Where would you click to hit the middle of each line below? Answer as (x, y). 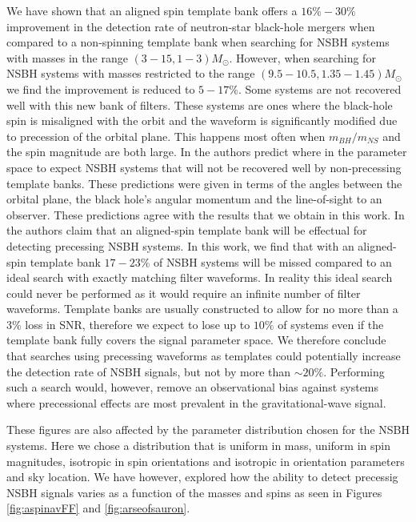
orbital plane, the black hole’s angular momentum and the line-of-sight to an (194, 199)
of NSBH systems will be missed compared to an (273, 261)
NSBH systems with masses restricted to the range (131, 73)
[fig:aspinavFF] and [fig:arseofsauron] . (98, 508)
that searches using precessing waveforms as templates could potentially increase (204, 356)
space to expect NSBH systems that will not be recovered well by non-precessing (204, 167)
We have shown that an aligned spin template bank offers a (152, 10)
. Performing (354, 371)
